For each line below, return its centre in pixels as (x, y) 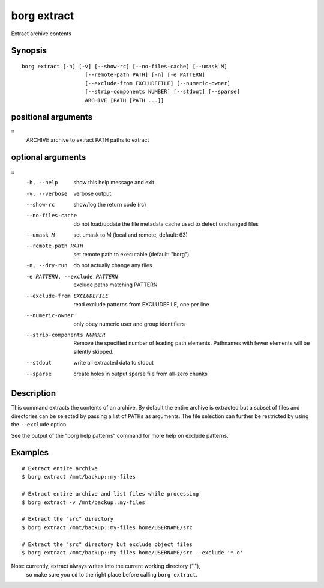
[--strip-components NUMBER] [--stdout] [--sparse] (162, 92)
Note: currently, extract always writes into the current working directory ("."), (106, 566)
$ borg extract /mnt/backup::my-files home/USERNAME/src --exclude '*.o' (133, 552)
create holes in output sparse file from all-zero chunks (141, 374)
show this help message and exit (114, 183)
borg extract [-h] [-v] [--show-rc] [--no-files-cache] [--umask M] (124, 66)
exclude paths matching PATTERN (115, 285)
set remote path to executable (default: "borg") (131, 254)
